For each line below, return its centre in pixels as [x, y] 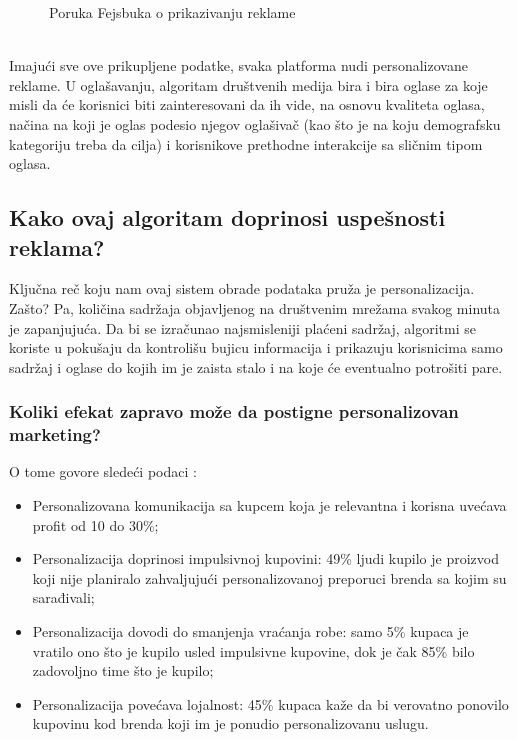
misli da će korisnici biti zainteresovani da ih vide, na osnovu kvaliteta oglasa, [247, 104]
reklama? [57, 246]
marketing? [55, 434]
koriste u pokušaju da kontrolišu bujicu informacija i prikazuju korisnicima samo [256, 347]
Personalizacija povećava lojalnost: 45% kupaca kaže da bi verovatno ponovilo [270, 703]
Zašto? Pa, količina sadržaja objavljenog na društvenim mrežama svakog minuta [255, 307]
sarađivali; [63, 597]
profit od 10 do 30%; [95, 524]
